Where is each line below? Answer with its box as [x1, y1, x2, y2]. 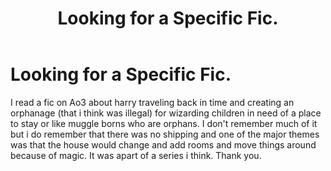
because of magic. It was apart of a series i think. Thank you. [10, 149, 262, 161]
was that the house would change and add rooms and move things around [10, 138, 317, 151]
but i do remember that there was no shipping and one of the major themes [10, 128, 320, 140]
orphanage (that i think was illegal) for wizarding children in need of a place [10, 107, 322, 119]
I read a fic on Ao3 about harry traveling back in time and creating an [10, 96, 295, 108]
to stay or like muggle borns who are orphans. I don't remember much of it [10, 117, 318, 129]
